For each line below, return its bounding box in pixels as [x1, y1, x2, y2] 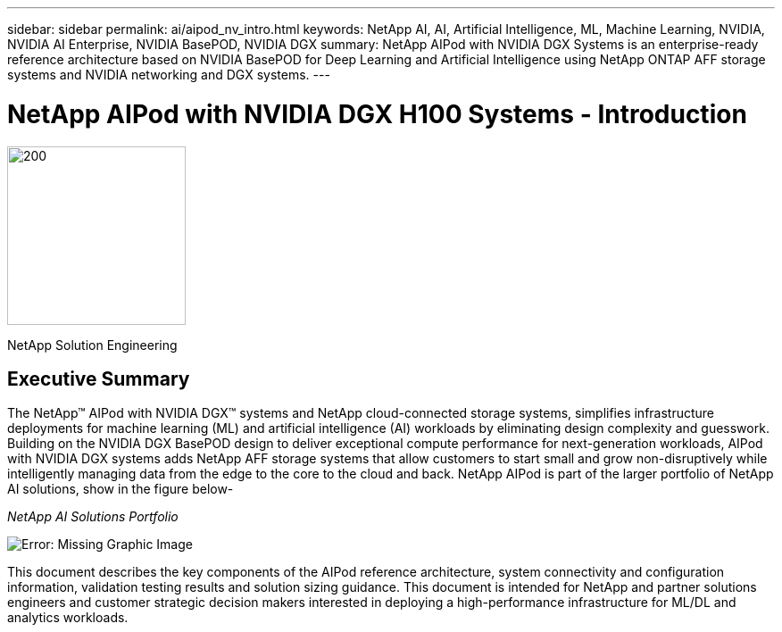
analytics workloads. [7, 610, 129, 626]
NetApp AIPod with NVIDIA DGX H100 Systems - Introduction [7, 98, 747, 129]
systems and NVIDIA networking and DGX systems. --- [7, 67, 330, 82]
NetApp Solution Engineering [7, 337, 178, 353]
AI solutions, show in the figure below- [7, 481, 234, 497]
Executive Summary [7, 367, 190, 390]
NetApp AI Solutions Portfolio [7, 509, 179, 525]
